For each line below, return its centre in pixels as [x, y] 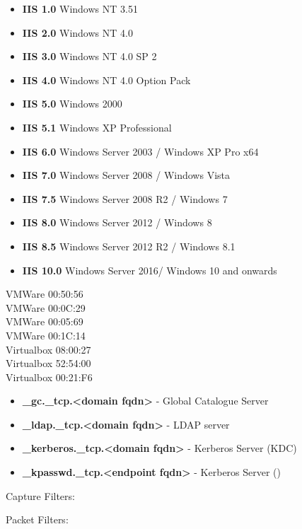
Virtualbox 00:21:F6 [49, 377]
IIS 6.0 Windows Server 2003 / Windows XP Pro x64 [140, 151]
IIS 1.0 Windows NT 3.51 [80, 8]
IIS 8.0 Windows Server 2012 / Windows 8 [117, 222]
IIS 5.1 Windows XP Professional [97, 127]
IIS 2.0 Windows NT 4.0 [77, 32]
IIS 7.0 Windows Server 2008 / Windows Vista [126, 175]
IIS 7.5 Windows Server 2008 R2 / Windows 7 [125, 198]
